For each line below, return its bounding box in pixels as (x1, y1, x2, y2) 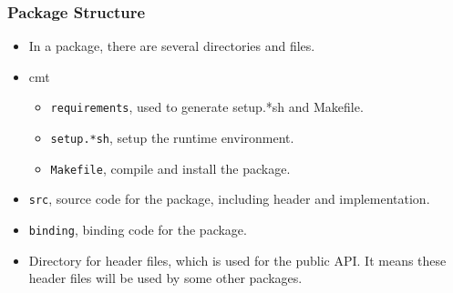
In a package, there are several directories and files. (28, 36, 315, 56)
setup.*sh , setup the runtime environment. (50, 128, 294, 147)
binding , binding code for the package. (28, 220, 247, 239)
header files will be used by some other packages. (28, 268, 303, 288)
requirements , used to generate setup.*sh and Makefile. (50, 97, 364, 116)
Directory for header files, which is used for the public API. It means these (28, 250, 447, 269)
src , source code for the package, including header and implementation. (28, 189, 430, 208)
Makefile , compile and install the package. (50, 158, 291, 177)
